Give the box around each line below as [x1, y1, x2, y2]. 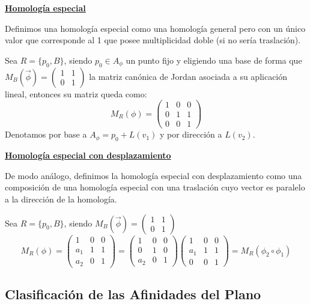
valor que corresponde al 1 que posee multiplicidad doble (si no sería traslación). [5, 34, 301, 46]
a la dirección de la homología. [5, 192, 117, 205]
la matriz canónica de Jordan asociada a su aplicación [89, 70, 288, 82]
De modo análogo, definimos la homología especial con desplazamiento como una [5, 169, 302, 181]
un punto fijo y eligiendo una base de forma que [126, 53, 302, 66]
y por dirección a [159, 128, 222, 141]
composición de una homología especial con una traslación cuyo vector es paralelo [5, 181, 305, 193]
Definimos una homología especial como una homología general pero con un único [5, 22, 306, 34]
